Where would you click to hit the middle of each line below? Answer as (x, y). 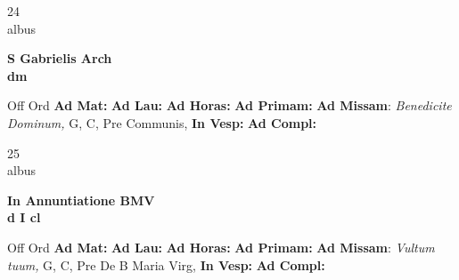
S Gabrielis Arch (60, 58)
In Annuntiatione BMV (81, 200)
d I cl (24, 217)
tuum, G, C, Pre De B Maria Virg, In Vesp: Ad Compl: (166, 264)
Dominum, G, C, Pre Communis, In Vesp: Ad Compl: (162, 122)
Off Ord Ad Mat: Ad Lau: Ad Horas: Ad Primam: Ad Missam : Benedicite (229, 105)
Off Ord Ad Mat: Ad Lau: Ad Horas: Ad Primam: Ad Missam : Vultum (221, 247)
